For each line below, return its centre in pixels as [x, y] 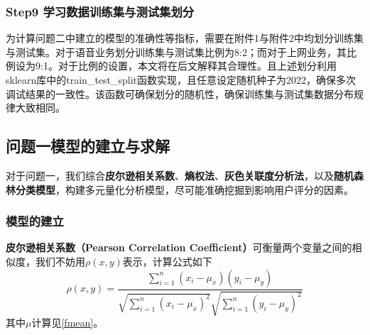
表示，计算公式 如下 [167, 261]
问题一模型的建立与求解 [88, 146]
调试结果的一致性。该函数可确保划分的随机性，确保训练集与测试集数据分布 [180, 93]
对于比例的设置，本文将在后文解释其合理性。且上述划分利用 [197, 66]
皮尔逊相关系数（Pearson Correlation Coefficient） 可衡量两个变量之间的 [179, 247]
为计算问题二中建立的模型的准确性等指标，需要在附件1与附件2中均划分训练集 [185, 38]
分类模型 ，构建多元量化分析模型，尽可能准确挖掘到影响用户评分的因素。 [184, 189]
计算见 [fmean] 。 [67, 322]
